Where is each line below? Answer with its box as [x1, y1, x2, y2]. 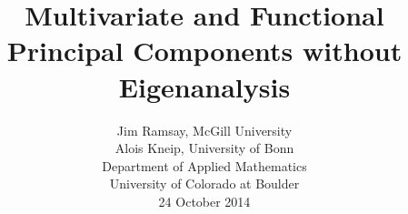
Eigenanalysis [118, 67, 291, 105]
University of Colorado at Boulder [109, 174, 300, 193]
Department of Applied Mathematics [102, 156, 307, 175]
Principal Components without [6, 32, 403, 69]
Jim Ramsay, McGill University [116, 120, 293, 139]
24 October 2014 [158, 191, 251, 210]
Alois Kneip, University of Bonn [114, 138, 294, 158]
